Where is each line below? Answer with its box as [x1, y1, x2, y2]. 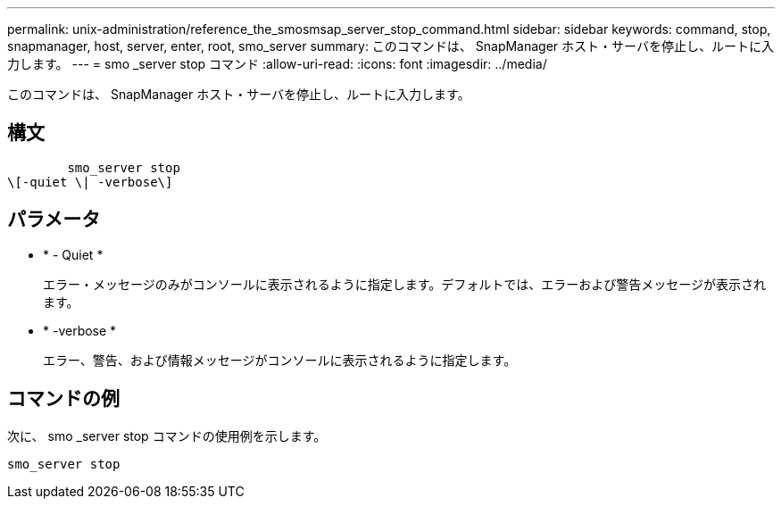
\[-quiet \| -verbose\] [7, 174, 173, 189]
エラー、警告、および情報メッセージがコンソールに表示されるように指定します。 [43, 352, 517, 368]
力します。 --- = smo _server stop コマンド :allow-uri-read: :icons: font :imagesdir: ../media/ [7, 56, 547, 71]
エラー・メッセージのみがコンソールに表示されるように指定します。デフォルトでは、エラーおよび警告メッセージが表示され [43, 276, 767, 292]
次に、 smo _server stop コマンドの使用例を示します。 [7, 427, 327, 444]
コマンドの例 [7, 387, 120, 411]
